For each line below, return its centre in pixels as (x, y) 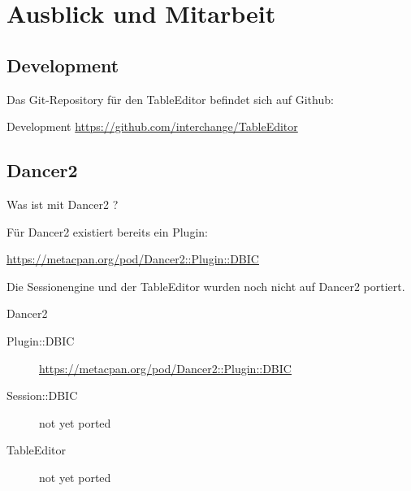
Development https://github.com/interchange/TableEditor (152, 126)
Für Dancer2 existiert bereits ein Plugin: (107, 231)
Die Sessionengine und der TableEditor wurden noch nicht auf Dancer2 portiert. (206, 286)
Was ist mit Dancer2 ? (63, 204)
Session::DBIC (42, 395)
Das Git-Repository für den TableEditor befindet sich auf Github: (170, 99)
